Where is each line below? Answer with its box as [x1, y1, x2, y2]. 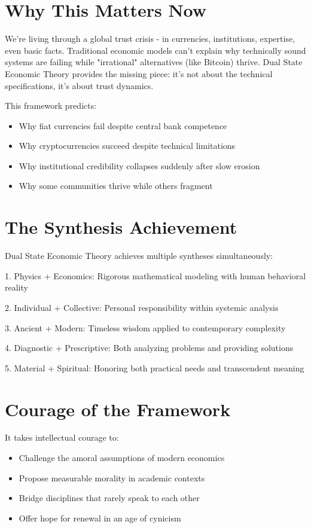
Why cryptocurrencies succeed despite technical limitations [19, 139, 236, 152]
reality [5, 281, 28, 294]
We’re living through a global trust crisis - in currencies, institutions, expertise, [5, 32, 295, 45]
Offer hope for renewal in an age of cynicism [19, 511, 181, 524]
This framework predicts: [5, 99, 97, 112]
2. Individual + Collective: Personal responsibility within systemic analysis [5, 301, 279, 313]
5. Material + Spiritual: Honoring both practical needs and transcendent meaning [5, 361, 304, 374]
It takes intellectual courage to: [5, 431, 119, 444]
